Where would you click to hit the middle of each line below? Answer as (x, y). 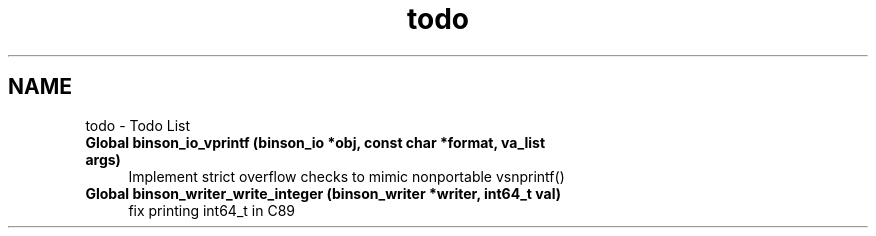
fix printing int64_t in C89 (211, 210)
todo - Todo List (138, 125)
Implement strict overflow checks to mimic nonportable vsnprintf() (346, 176)
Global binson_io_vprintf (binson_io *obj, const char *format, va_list (315, 142)
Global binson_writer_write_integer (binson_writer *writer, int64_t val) (323, 193)
